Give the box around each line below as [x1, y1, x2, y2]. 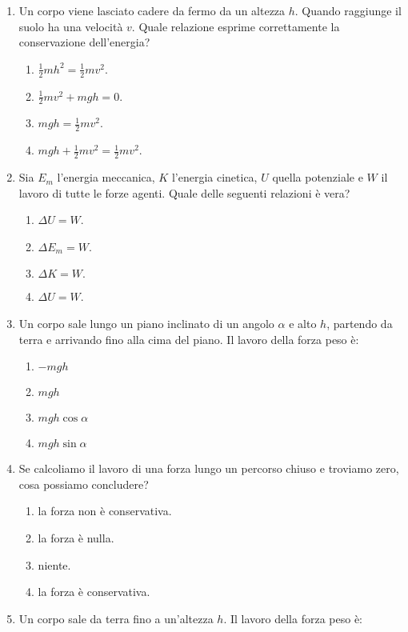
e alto [289, 315, 317, 332]
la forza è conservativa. [38, 583, 150, 600]
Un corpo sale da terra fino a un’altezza [18, 610, 214, 626]
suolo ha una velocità [18, 18, 123, 34]
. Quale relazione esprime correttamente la [131, 18, 340, 34]
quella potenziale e [272, 169, 363, 186]
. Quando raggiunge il [294, 2, 402, 18]
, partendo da [326, 315, 393, 332]
